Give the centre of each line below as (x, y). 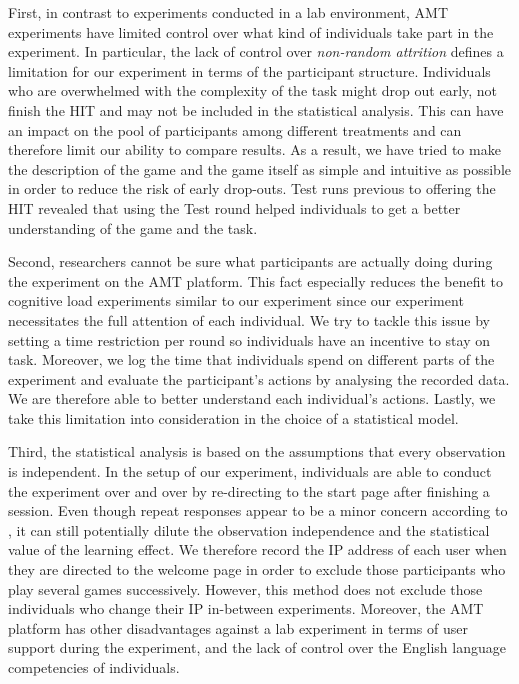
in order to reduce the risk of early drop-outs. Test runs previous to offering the (252, 188)
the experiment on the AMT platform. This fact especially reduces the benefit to (256, 280)
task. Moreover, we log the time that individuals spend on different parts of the (251, 359)
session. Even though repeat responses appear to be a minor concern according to (258, 510)
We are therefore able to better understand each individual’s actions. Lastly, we (252, 398)
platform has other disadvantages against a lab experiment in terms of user (238, 627)
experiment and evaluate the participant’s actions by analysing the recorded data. (259, 378)
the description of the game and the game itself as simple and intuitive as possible (259, 168)
